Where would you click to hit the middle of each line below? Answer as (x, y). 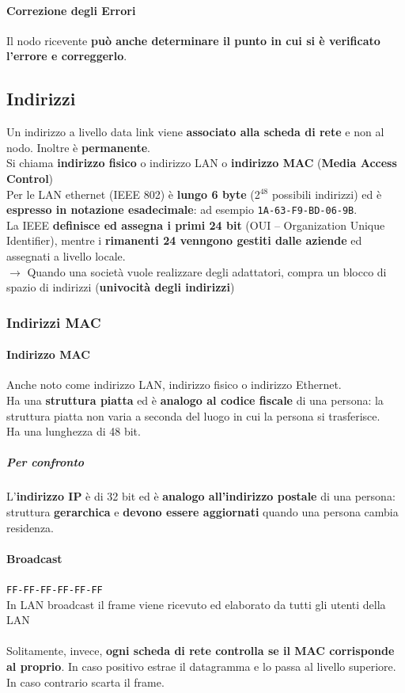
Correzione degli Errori (71, 10)
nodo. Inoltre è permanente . (78, 147)
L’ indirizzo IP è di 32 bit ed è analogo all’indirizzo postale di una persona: (201, 496)
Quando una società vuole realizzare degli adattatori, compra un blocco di (207, 271)
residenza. (30, 527)
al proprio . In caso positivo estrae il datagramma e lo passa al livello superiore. (201, 666)
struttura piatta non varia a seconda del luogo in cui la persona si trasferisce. (193, 415)
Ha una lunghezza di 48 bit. (74, 431)
